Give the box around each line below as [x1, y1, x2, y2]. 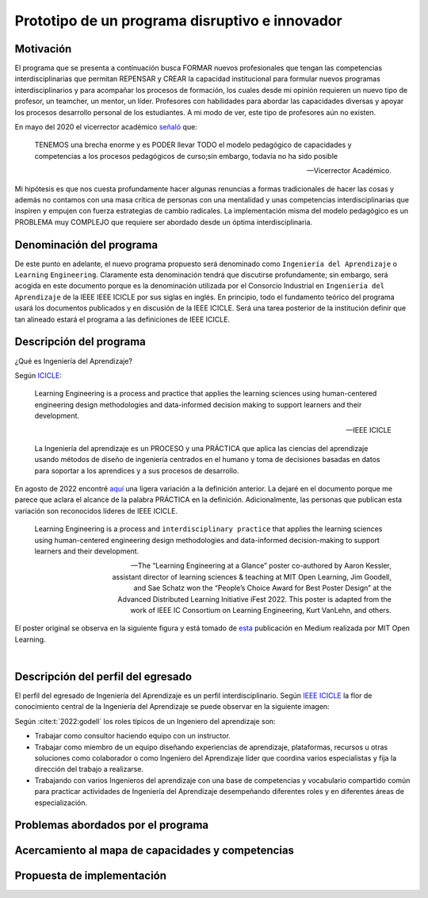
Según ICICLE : [14, 370, 63, 380]
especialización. [34, 798, 87, 807]
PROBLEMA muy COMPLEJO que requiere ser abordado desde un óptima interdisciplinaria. [14, 217, 313, 226]
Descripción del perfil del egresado [14, 669, 193, 683]
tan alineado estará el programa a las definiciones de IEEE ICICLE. [14, 314, 230, 324]
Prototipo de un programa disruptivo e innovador [14, 12, 342, 29]
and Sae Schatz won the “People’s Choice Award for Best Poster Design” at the [133, 584, 392, 593]
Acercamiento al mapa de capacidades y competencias [14, 844, 295, 858]
